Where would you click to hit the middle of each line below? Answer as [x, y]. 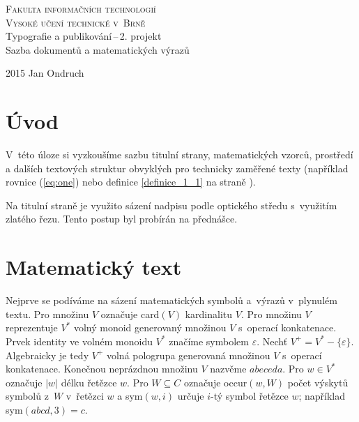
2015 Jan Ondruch [45, 73]
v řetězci [85, 396]
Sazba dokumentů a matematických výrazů [98, 49]
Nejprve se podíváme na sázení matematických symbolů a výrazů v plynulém [171, 300]
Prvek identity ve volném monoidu [79, 341]
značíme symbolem [209, 341]
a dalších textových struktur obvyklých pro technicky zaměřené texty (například [177, 168]
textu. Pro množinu [47, 314]
